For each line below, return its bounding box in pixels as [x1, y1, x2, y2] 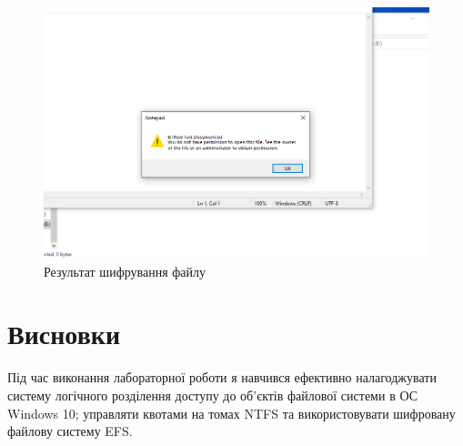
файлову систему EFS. [7, 421, 133, 441]
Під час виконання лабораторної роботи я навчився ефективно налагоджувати [7, 368, 437, 387]
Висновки [7, 315, 121, 352]
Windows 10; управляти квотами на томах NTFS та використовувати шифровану [7, 403, 456, 422]
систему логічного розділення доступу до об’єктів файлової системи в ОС [7, 386, 418, 404]
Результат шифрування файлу [44, 261, 206, 280]
